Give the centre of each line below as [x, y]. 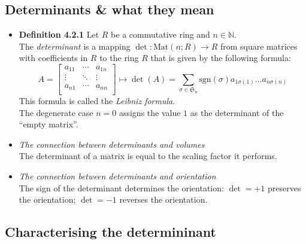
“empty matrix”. [49, 124]
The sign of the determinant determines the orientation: [121, 187]
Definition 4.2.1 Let [59, 34]
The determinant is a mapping [75, 46]
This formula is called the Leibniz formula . [97, 101]
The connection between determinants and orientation [117, 176]
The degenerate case [56, 112]
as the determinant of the [237, 112]
